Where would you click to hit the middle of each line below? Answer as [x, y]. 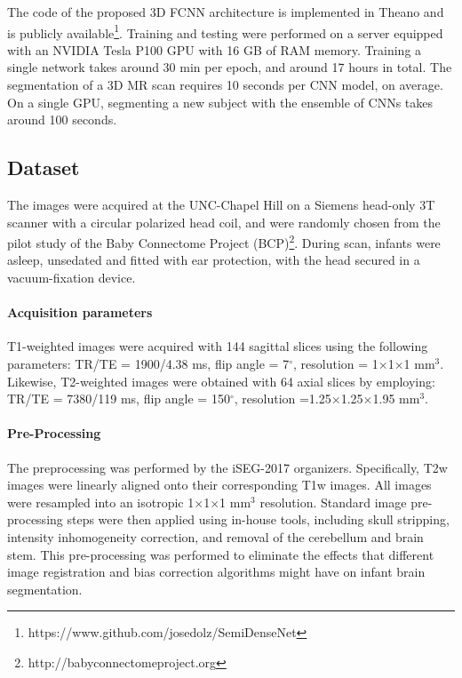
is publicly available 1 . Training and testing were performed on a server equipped [225, 31]
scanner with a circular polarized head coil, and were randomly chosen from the [224, 222]
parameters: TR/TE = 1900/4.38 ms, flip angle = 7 [148, 364]
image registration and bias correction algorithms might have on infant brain [216, 572]
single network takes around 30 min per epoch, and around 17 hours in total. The [230, 67]
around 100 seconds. [62, 120]
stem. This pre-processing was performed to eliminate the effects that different [221, 554]
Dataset [44, 168]
